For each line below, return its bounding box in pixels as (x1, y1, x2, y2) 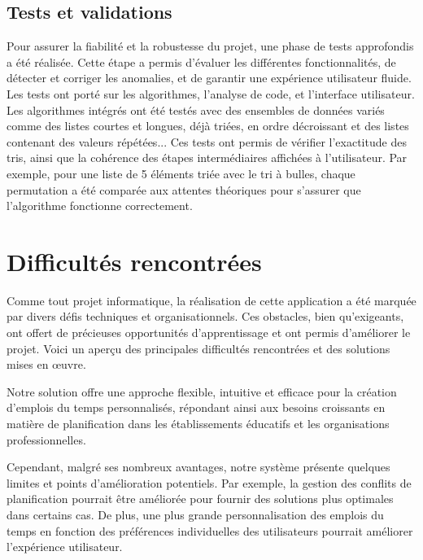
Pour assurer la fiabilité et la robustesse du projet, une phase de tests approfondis (7, 37, 414, 55)
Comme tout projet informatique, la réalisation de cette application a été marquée (7, 291, 416, 308)
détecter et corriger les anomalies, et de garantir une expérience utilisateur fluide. (7, 69, 412, 86)
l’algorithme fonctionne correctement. (7, 197, 193, 214)
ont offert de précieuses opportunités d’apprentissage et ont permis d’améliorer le (7, 324, 411, 341)
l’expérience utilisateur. (7, 538, 123, 555)
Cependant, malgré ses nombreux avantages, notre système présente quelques (7, 458, 390, 475)
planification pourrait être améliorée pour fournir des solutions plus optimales (7, 490, 394, 507)
